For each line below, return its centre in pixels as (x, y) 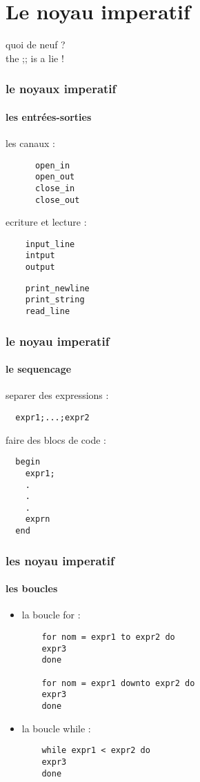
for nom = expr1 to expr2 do (108, 637)
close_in (55, 188)
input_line (50, 244)
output (40, 267)
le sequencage (39, 369)
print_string (55, 300)
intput (40, 256)
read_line (48, 312)
